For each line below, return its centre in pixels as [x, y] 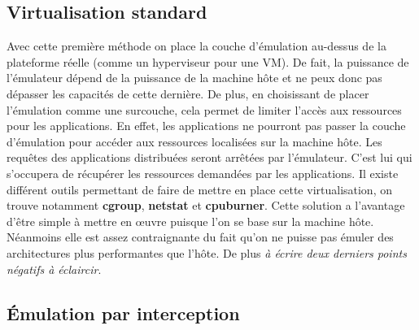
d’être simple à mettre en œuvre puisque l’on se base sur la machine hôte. [190, 221]
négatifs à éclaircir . [54, 269]
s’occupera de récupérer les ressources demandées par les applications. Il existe [203, 173]
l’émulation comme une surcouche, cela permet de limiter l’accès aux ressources [204, 109]
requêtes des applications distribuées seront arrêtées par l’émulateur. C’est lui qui [209, 157]
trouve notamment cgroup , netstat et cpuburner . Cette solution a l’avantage [206, 205]
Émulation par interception [123, 313]
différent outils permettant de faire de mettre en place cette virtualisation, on [199, 189]
